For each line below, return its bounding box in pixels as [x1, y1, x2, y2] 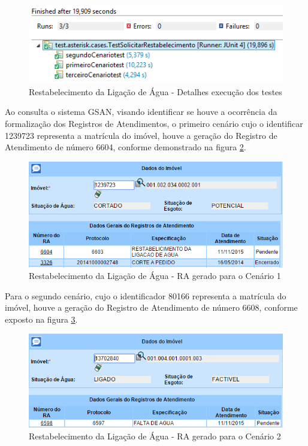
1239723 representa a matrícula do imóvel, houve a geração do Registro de [5, 129, 277, 141]
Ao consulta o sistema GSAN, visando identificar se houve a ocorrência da [5, 105, 277, 118]
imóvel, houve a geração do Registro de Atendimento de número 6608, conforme [5, 301, 298, 314]
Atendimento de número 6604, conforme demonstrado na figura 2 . [5, 141, 246, 153]
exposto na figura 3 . [5, 312, 78, 325]
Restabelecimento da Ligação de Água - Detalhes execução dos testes [29, 85, 282, 98]
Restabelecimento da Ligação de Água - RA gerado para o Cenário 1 [29, 269, 281, 282]
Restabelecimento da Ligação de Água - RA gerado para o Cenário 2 [29, 429, 281, 442]
